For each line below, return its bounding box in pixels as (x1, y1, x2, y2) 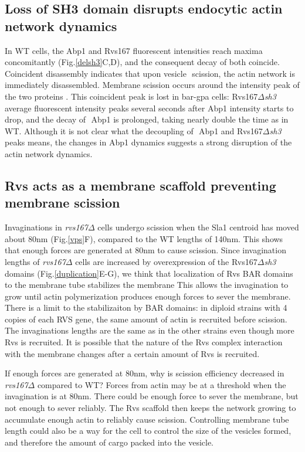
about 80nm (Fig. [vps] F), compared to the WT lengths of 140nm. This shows (5, 232, 283, 244)
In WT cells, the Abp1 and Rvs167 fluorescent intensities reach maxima (5, 44, 263, 56)
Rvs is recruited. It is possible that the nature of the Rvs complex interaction (5, 336, 283, 348)
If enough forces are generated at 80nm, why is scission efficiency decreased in (5, 367, 284, 379)
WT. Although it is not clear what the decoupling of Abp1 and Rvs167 (5, 124, 263, 137)
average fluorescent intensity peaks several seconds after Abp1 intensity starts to (5, 101, 294, 114)
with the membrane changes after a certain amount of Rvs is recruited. (5, 347, 260, 359)
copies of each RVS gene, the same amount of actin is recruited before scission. (5, 312, 287, 325)
